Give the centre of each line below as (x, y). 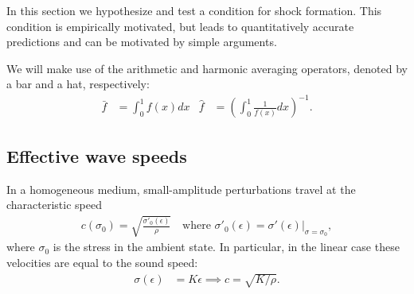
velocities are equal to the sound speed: (102, 263)
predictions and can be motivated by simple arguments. (142, 42)
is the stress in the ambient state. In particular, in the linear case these (226, 247)
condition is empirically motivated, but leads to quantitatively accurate (180, 26)
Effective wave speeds (97, 155)
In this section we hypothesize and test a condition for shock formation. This (194, 10)
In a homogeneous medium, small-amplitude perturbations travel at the (181, 189)
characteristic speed (54, 205)
